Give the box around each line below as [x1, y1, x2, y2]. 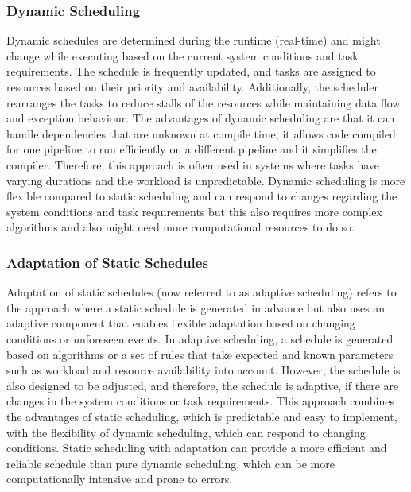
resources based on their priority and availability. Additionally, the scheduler [6, 79, 379, 95]
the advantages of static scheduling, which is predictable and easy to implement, [6, 408, 397, 424]
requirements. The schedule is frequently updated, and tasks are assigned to [6, 63, 376, 79]
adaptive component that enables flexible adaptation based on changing [6, 315, 355, 331]
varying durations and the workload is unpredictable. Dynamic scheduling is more [6, 172, 405, 188]
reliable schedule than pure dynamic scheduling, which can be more [6, 455, 335, 471]
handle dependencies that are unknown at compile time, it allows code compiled [6, 125, 396, 141]
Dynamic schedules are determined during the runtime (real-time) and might [6, 32, 381, 48]
